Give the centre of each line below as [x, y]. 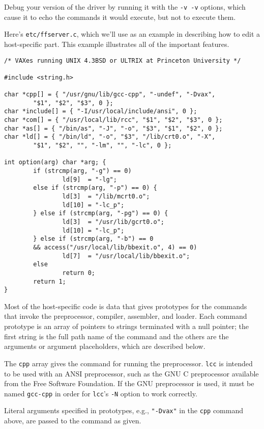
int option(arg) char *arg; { [55, 162]
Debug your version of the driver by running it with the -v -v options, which [125, 7]
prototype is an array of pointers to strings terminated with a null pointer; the [126, 326]
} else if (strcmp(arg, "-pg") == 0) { [101, 213]
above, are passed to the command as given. [73, 420]
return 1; [50, 281]
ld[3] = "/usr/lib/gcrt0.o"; [113, 222]
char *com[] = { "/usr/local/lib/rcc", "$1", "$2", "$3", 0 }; [113, 120]
